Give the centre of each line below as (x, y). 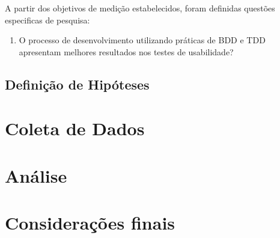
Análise (36, 175)
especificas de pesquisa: (47, 20)
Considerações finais (90, 223)
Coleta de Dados (75, 128)
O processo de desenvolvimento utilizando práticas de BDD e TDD (142, 40)
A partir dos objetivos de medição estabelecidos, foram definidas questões (140, 8)
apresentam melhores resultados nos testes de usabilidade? (126, 51)
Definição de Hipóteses (77, 84)
